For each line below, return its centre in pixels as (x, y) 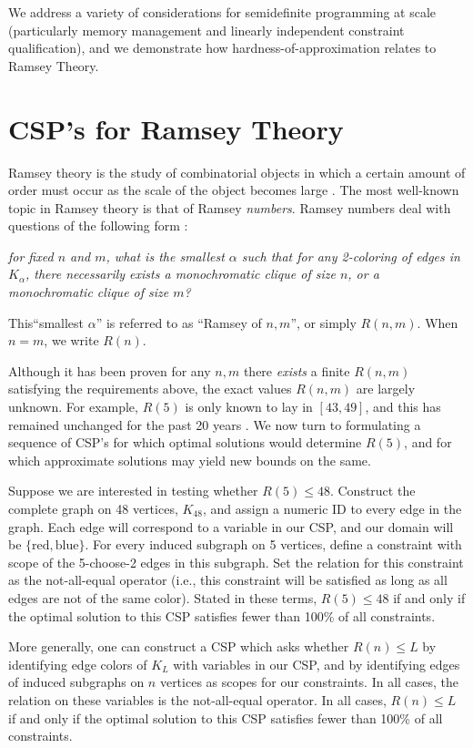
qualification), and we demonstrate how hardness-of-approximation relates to (222, 48)
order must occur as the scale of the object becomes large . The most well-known (234, 190)
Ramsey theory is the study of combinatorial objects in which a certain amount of (237, 172)
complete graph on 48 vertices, (93, 508)
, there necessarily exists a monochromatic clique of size (180, 274)
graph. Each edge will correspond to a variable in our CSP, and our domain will (231, 526)
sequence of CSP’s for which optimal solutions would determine (185, 442)
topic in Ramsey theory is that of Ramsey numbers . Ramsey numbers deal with (230, 207)
